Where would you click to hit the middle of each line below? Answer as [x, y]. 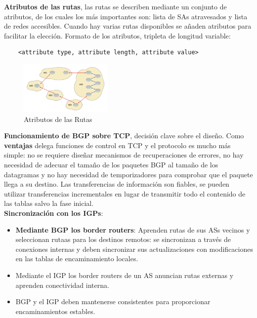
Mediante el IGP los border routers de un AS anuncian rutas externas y [125, 275]
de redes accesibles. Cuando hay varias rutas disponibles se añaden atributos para [128, 26]
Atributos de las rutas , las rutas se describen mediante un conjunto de [115, 6]
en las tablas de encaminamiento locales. [77, 258]
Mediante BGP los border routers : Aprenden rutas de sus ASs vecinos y [133, 229]
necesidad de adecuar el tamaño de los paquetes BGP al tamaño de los [111, 164]
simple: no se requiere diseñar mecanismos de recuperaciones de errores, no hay [124, 155]
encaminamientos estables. [55, 311]
